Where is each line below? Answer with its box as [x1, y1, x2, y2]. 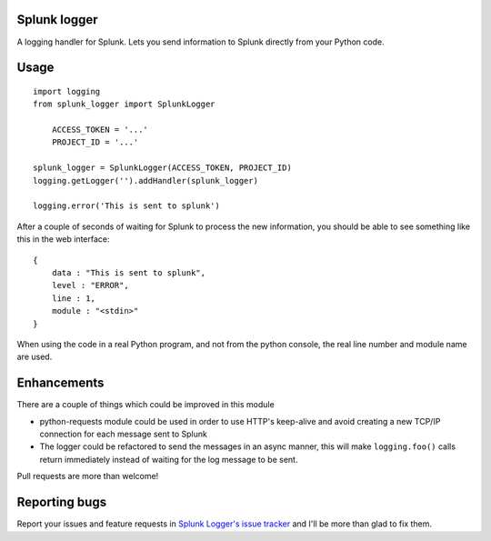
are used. [16, 351, 53, 363]
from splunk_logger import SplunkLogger [33, 99, 215, 109]
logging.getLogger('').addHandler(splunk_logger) [33, 175, 259, 185]
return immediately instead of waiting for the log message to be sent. [39, 454, 298, 465]
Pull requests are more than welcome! [16, 471, 159, 482]
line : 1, [51, 293, 95, 304]
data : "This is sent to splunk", [51, 268, 206, 277]
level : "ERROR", [51, 280, 129, 291]
